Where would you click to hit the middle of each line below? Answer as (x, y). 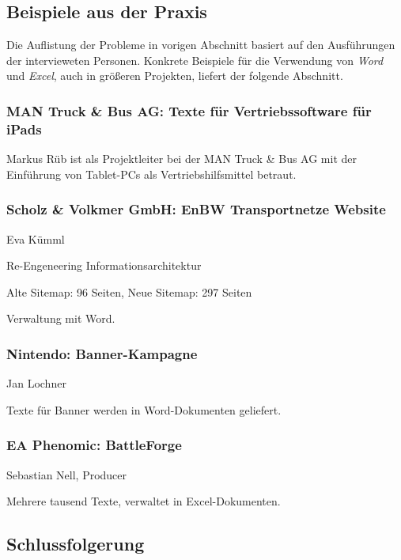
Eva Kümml (36, 238)
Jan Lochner (36, 383)
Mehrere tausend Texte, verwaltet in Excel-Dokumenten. (144, 501)
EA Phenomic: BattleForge (94, 445)
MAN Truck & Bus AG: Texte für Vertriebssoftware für (189, 110)
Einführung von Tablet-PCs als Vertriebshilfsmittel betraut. (151, 174)
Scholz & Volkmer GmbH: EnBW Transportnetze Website (196, 209)
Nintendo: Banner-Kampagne (102, 353)
